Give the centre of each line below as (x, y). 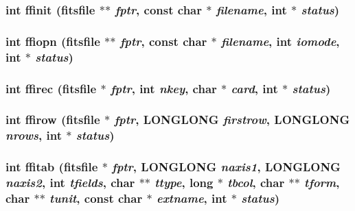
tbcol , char (256, 183)
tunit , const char (96, 198)
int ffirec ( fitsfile (51, 88)
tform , (322, 183)
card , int (254, 88)
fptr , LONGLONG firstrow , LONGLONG (232, 120)
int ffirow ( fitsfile (53, 120)
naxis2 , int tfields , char (70, 183)
